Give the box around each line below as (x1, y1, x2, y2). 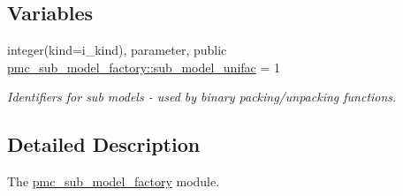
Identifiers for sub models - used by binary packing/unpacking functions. (7, 87, 397, 106)
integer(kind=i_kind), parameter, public (7, 41, 227, 59)
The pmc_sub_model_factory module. (7, 172, 220, 191)
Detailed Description (7, 131, 201, 158)
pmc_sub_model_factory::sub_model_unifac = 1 (7, 57, 281, 76)
